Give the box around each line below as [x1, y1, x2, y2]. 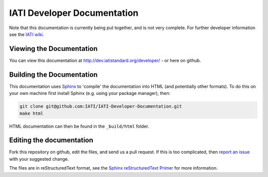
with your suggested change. [9, 156, 69, 162]
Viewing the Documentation [9, 44, 98, 53]
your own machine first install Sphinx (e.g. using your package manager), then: [9, 90, 171, 96]
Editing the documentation [9, 136, 94, 144]
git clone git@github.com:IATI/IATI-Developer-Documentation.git [19, 104, 182, 109]
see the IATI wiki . [9, 31, 44, 37]
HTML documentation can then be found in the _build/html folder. [9, 123, 149, 129]
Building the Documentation [9, 70, 98, 79]
